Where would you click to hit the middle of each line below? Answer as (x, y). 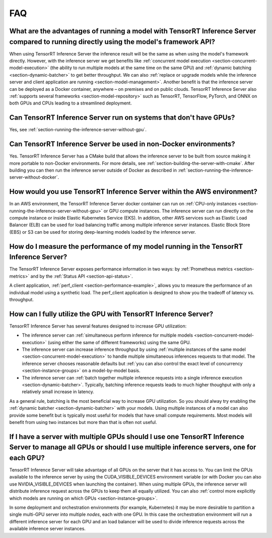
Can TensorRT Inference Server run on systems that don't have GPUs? (122, 118)
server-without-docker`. (34, 177)
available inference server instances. (47, 529)
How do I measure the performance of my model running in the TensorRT (126, 247)
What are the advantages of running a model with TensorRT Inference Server (133, 31)
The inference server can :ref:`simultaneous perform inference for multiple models (108, 335)
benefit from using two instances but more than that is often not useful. (83, 422)
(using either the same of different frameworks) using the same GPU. (119, 342)
